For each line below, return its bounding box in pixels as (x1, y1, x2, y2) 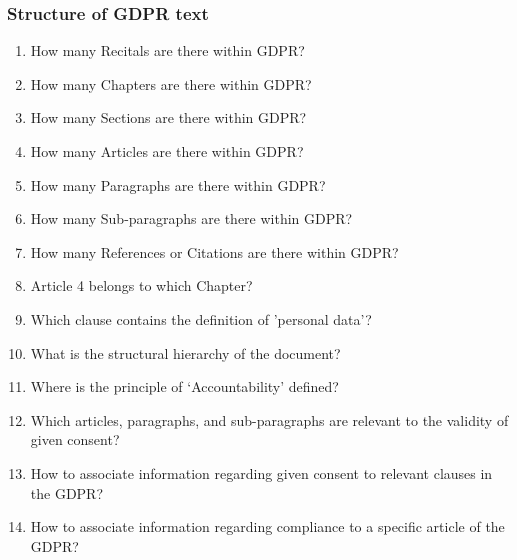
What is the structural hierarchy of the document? (30, 342, 341, 363)
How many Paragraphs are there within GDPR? (30, 174, 326, 195)
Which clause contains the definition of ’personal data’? (30, 308, 372, 329)
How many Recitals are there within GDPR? (30, 40, 305, 61)
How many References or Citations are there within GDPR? (30, 241, 399, 262)
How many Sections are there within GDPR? (30, 107, 307, 128)
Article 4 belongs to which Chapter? (30, 275, 253, 296)
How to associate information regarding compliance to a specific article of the (30, 516, 505, 537)
